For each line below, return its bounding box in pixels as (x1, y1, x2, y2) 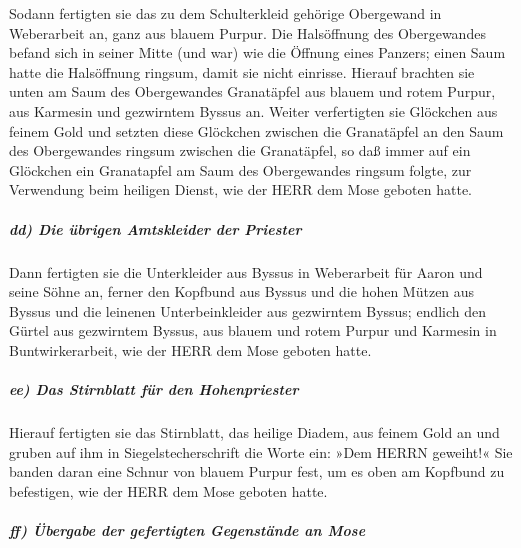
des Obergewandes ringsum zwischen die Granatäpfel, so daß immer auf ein (9, 140, 471, 161)
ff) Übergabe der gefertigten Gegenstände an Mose (9, 520, 366, 540)
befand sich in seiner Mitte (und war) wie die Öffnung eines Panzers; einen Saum (9, 42, 506, 63)
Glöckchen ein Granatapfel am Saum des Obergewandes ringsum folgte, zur (9, 159, 472, 180)
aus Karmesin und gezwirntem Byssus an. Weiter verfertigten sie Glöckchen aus (9, 100, 498, 121)
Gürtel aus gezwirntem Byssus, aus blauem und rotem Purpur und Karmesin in (9, 320, 497, 341)
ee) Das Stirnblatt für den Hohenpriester (9, 379, 299, 400)
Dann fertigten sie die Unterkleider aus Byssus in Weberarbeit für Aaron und (9, 261, 483, 282)
